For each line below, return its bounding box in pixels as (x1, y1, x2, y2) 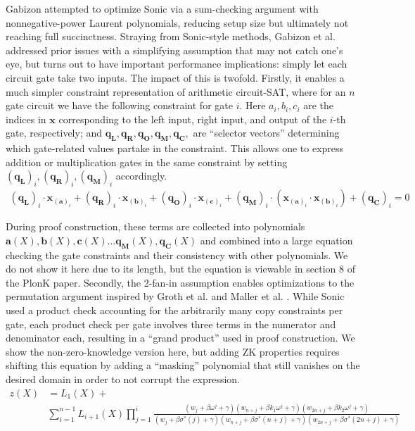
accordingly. (115, 168, 167, 183)
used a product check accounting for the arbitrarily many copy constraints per (6, 302, 343, 317)
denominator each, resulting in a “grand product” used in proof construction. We (6, 330, 355, 345)
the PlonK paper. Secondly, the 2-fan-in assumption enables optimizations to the (6, 275, 355, 289)
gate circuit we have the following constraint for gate (6, 98, 233, 113)
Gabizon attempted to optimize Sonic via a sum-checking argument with (6, 1, 319, 15)
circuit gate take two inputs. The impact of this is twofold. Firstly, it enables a (6, 70, 345, 85)
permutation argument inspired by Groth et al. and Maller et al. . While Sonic (6, 289, 345, 304)
